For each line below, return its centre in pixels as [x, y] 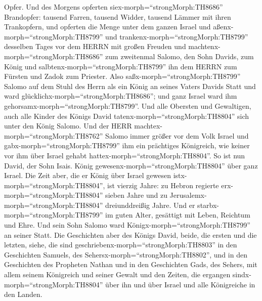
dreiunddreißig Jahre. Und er [150, 205]
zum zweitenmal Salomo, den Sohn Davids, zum [180, 56]
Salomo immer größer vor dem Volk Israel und [177, 135]
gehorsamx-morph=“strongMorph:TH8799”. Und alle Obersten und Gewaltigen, [128, 105]
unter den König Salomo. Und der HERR [68, 126]
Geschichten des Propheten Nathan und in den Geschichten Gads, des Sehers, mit [131, 264]
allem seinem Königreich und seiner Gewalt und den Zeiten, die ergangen [117, 274]
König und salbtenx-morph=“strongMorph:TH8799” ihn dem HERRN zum [121, 66]
